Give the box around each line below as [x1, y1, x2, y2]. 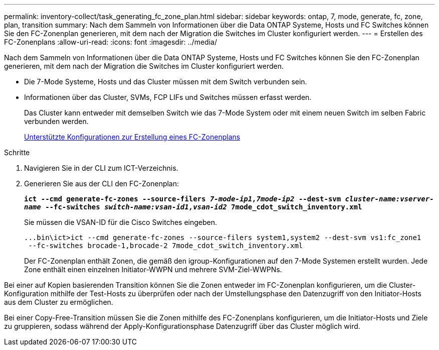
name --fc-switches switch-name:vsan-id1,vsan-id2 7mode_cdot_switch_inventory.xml [24, 203, 362, 211]
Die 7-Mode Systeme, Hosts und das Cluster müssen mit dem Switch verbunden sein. [24, 77, 307, 86]
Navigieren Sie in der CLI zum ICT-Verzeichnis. [24, 164, 178, 172]
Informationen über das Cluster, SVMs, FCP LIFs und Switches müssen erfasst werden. [24, 93, 312, 101]
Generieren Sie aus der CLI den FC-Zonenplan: [24, 179, 179, 188]
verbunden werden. [24, 117, 89, 126]
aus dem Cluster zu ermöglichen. [4, 298, 113, 306]
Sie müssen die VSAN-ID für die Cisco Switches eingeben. [24, 218, 217, 226]
